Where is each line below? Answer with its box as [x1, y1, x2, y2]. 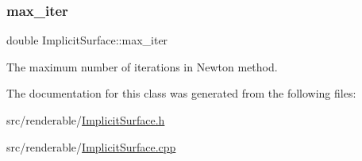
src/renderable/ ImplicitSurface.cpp [6, 138, 176, 155]
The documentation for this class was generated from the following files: [6, 85, 356, 102]
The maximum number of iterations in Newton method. [6, 58, 278, 75]
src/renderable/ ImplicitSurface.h [6, 112, 165, 128]
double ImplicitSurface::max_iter [6, 32, 168, 48]
